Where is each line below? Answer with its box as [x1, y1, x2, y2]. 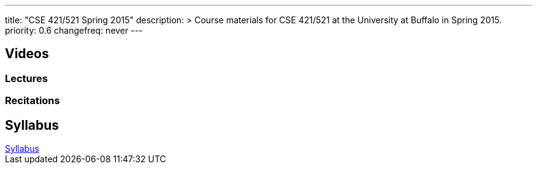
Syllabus [5, 117, 59, 133]
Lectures [5, 72, 48, 85]
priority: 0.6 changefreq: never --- [5, 25, 143, 36]
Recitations [5, 94, 60, 107]
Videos [5, 46, 49, 62]
